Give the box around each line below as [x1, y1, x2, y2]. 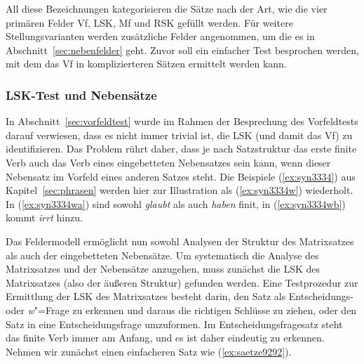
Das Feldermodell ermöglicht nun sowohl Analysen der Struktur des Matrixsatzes [6, 233, 354, 248]
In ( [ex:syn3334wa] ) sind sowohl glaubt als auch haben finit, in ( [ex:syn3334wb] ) [6, 196, 346, 211]
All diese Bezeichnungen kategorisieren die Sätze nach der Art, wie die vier [6, 1, 328, 15]
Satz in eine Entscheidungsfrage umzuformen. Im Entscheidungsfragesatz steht [6, 316, 343, 331]
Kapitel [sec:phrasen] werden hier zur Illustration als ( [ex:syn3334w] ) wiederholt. [6, 183, 353, 197]
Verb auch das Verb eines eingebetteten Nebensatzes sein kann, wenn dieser [6, 155, 331, 169]
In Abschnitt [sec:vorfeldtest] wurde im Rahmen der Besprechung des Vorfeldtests [6, 114, 358, 129]
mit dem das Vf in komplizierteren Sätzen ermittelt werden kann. [6, 56, 287, 71]
